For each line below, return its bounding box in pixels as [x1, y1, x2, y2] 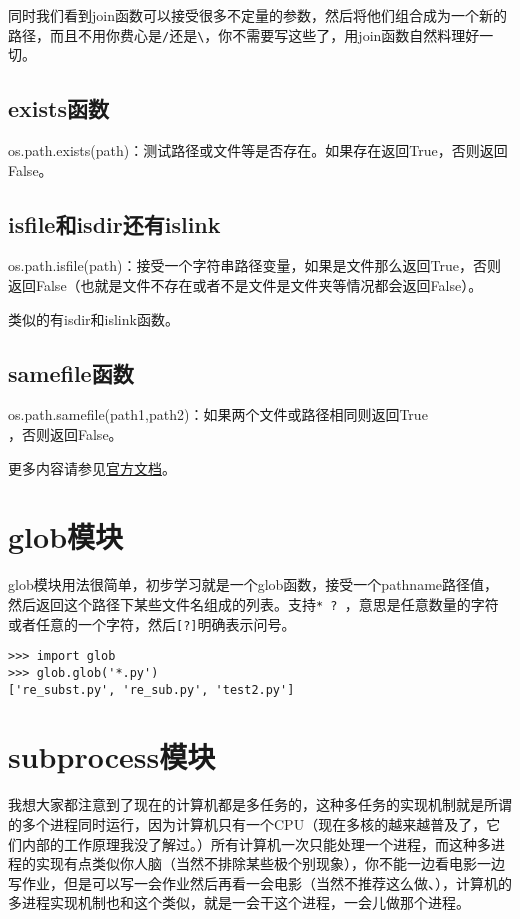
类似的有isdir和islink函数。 [8, 308, 179, 329]
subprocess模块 [8, 736, 216, 777]
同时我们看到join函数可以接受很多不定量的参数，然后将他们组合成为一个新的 [8, 5, 507, 25]
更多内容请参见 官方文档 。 [8, 457, 176, 478]
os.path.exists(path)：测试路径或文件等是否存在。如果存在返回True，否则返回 [8, 140, 508, 161]
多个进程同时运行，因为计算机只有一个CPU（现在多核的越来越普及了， [21, 813, 487, 834]
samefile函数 [8, 357, 134, 388]
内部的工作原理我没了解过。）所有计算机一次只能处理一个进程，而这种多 [21, 833, 491, 854]
